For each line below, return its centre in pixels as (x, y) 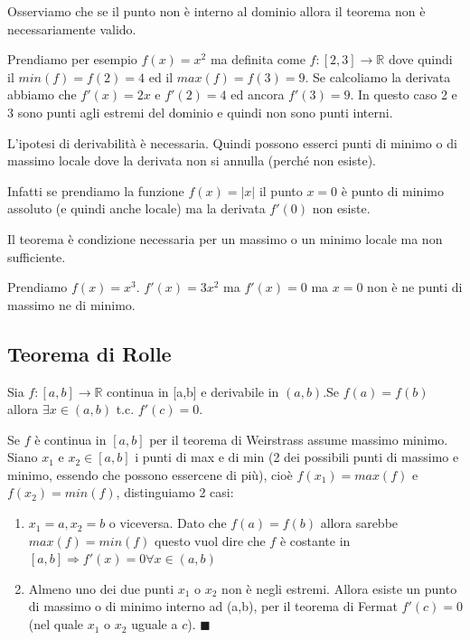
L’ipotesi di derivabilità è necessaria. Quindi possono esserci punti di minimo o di (232, 142)
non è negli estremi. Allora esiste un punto (339, 588)
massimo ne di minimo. (71, 304)
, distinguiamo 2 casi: (175, 492)
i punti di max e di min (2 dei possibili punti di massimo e (297, 457)
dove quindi (420, 59)
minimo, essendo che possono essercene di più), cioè (150, 474)
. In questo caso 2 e (404, 94)
